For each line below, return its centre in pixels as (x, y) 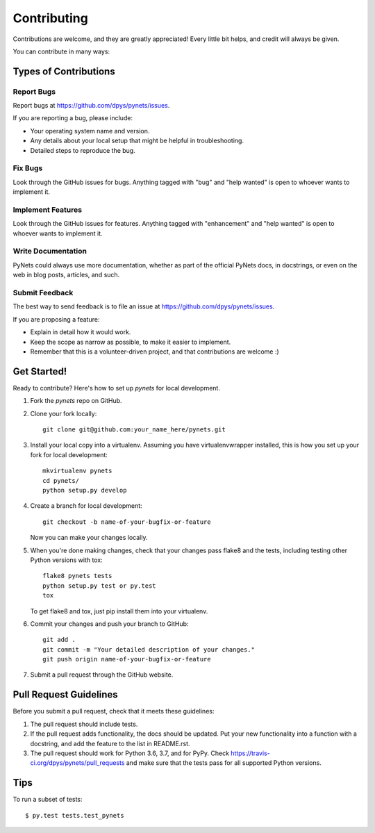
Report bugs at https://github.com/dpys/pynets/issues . (91, 106)
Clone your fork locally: (64, 413)
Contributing (50, 18)
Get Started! (40, 371)
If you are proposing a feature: (56, 319)
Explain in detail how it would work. (81, 332)
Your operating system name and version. (90, 131)
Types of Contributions (64, 71)
